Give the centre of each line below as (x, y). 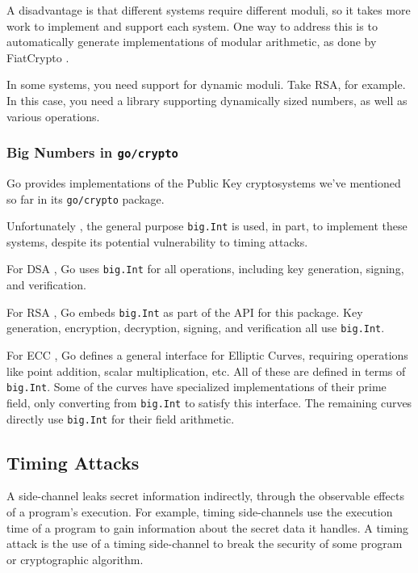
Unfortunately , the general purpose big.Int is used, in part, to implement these (207, 226)
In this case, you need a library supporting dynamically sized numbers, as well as (207, 100)
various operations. (53, 116)
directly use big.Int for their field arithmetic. (121, 418)
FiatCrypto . (38, 57)
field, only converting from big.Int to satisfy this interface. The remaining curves (209, 402)
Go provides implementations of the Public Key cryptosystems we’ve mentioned (204, 182)
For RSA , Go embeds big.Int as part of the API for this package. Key (185, 312)
